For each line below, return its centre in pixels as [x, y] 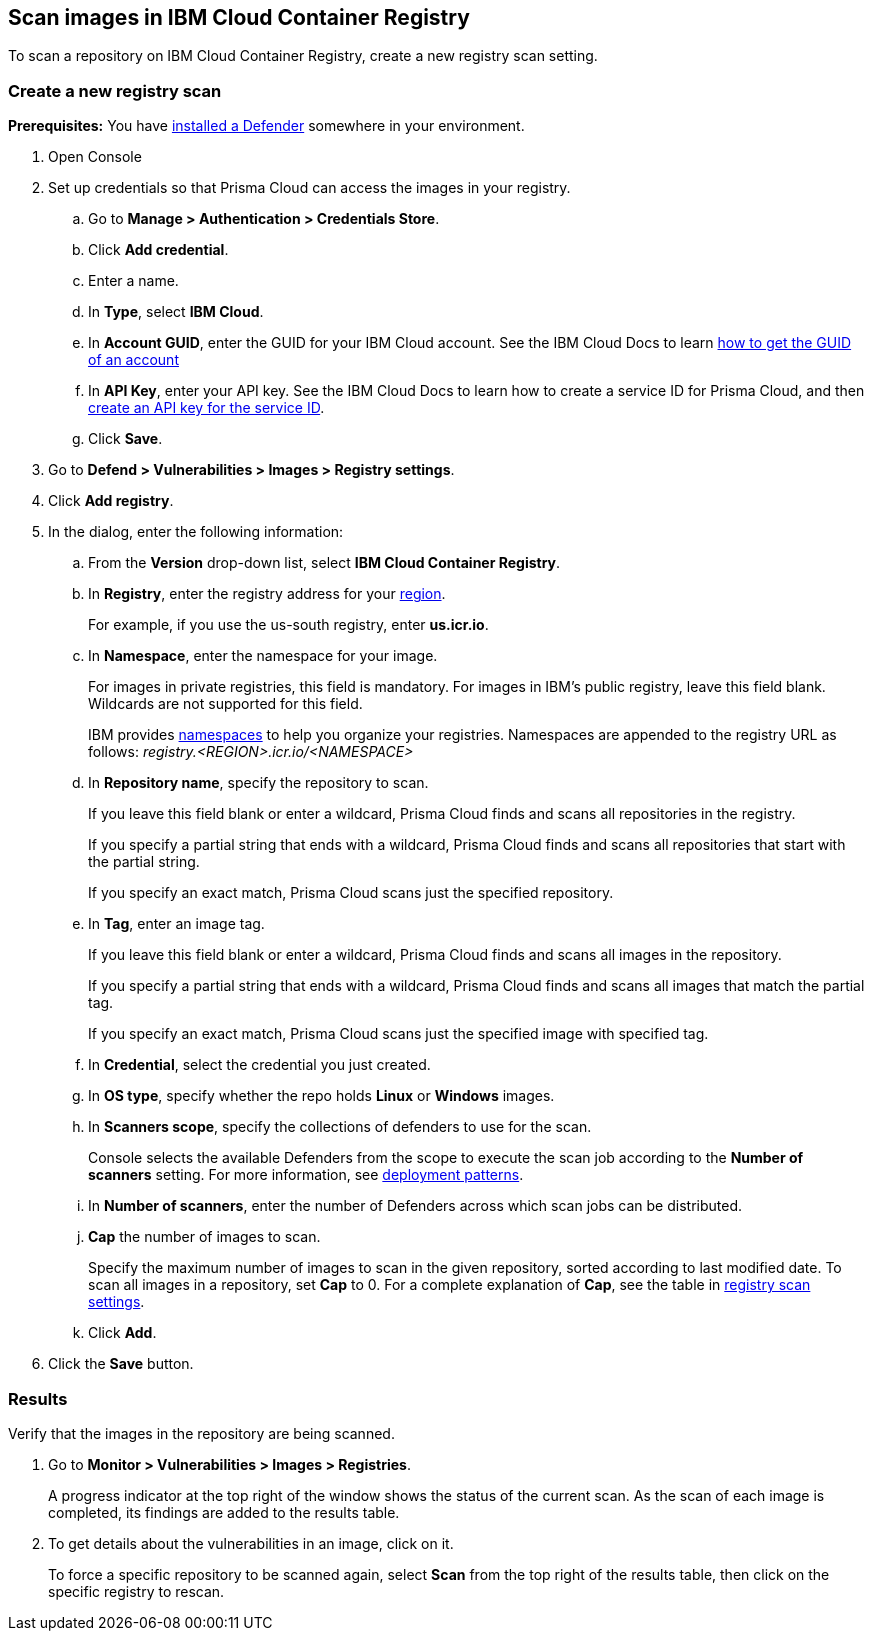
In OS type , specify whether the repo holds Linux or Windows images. [321, 1096]
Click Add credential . [158, 250]
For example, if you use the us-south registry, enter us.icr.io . [288, 625]
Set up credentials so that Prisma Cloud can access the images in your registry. [309, 188]
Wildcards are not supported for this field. [225, 704]
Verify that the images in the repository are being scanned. [201, 1433]
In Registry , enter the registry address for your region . [267, 594]
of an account [133, 360]
